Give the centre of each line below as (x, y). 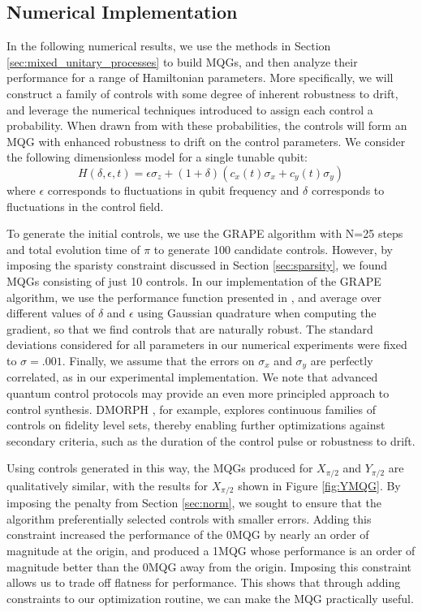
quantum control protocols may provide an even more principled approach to (198, 392)
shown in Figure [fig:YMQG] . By (319, 485)
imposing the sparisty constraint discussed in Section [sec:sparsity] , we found (197, 265)
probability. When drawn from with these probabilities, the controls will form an (207, 125)
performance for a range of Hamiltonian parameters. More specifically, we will (200, 78)
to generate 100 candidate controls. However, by (273, 249)
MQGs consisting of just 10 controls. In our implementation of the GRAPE (194, 280)
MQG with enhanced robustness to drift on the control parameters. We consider (206, 141)
